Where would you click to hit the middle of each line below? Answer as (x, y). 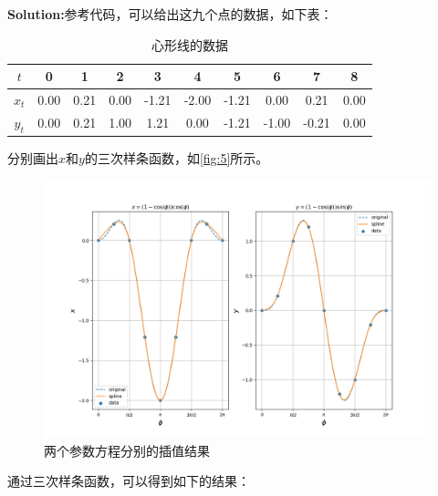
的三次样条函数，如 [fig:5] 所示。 (177, 158)
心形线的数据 (189, 44)
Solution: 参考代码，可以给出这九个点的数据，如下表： (170, 14)
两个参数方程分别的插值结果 (127, 450)
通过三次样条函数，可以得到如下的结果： (129, 481)
